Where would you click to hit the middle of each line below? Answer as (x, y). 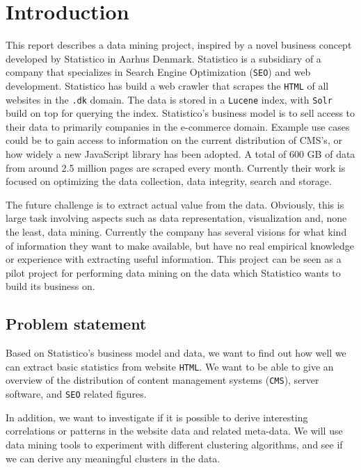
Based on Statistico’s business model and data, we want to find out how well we (176, 353)
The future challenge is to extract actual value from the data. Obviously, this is (175, 204)
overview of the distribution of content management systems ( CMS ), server (162, 380)
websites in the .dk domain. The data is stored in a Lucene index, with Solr (169, 99)
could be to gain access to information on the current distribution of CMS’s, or (174, 140)
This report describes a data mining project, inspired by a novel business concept (179, 45)
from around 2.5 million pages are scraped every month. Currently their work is (176, 167)
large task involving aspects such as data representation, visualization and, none (176, 218)
